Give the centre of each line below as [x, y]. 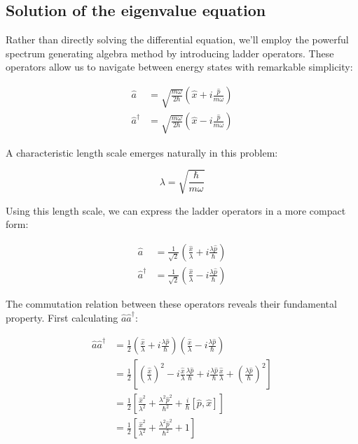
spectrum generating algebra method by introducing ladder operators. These [170, 53]
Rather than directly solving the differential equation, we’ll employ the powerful [177, 40]
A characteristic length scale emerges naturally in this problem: [142, 152]
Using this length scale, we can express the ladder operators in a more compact [176, 210]
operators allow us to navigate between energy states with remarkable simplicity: [179, 67]
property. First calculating [62, 317]
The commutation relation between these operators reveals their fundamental [171, 303]
